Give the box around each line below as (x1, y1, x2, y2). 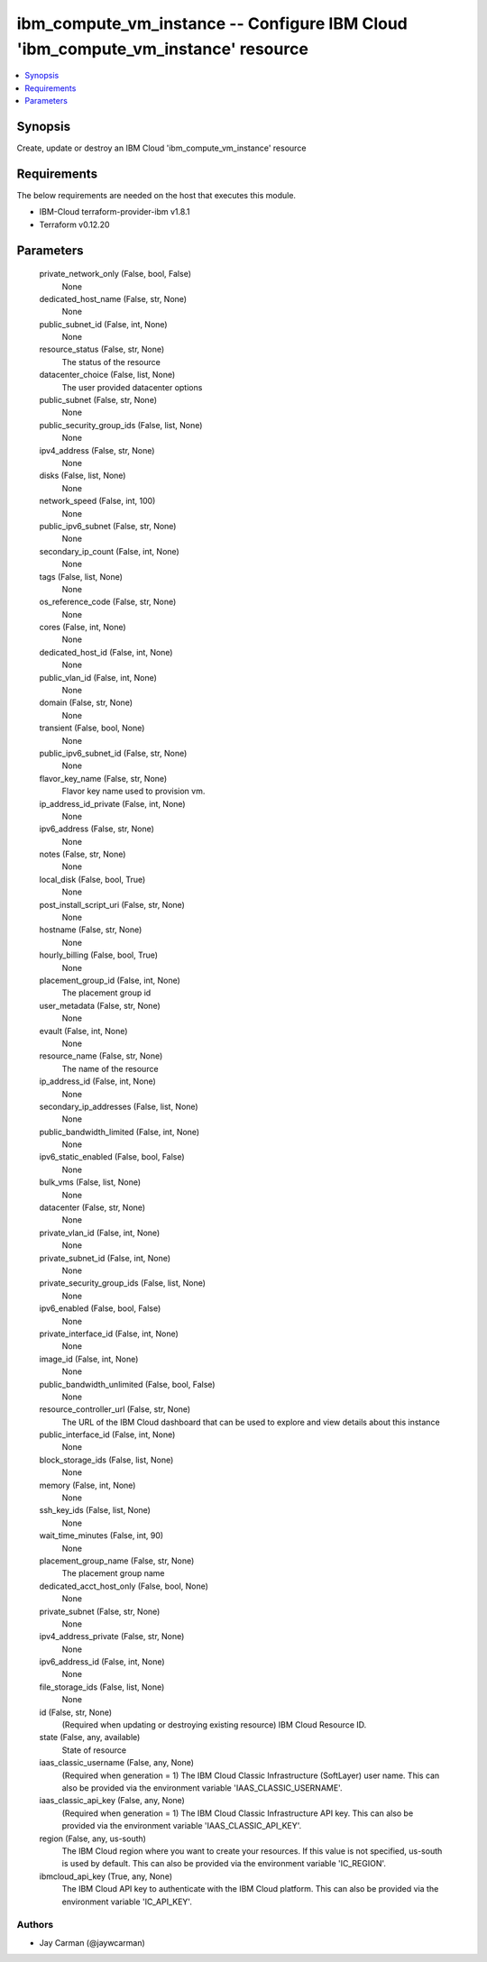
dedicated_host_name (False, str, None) (39, 293, 188, 304)
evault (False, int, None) (39, 1025, 128, 1036)
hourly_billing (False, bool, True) (39, 949, 158, 960)
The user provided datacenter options (61, 381, 203, 392)
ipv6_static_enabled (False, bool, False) (39, 1151, 185, 1162)
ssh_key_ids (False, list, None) (39, 1505, 151, 1516)
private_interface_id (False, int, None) (39, 1328, 179, 1339)
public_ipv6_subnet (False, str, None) (39, 520, 177, 531)
